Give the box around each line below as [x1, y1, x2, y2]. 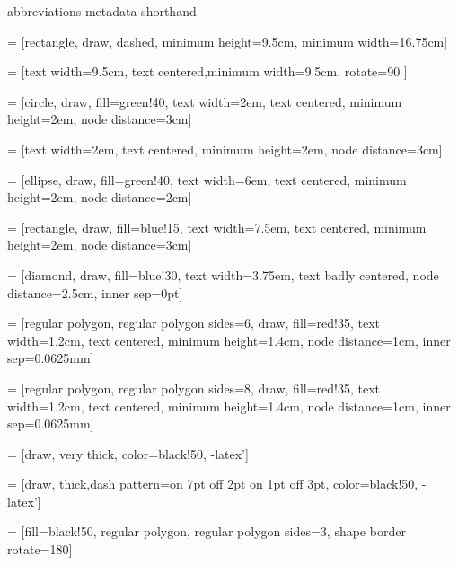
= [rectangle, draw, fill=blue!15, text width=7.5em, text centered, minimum [7, 217, 427, 236]
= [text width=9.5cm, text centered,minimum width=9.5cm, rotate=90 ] [7, 62, 408, 81]
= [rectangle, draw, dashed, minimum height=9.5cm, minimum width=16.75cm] [7, 31, 448, 50]
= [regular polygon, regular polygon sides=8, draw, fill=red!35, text [7, 378, 381, 397]
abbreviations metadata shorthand [7, 2, 197, 20]
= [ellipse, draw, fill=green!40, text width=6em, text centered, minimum [7, 170, 407, 189]
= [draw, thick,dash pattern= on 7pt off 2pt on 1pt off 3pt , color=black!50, [7, 474, 418, 493]
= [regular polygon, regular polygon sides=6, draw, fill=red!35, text [7, 313, 381, 332]
